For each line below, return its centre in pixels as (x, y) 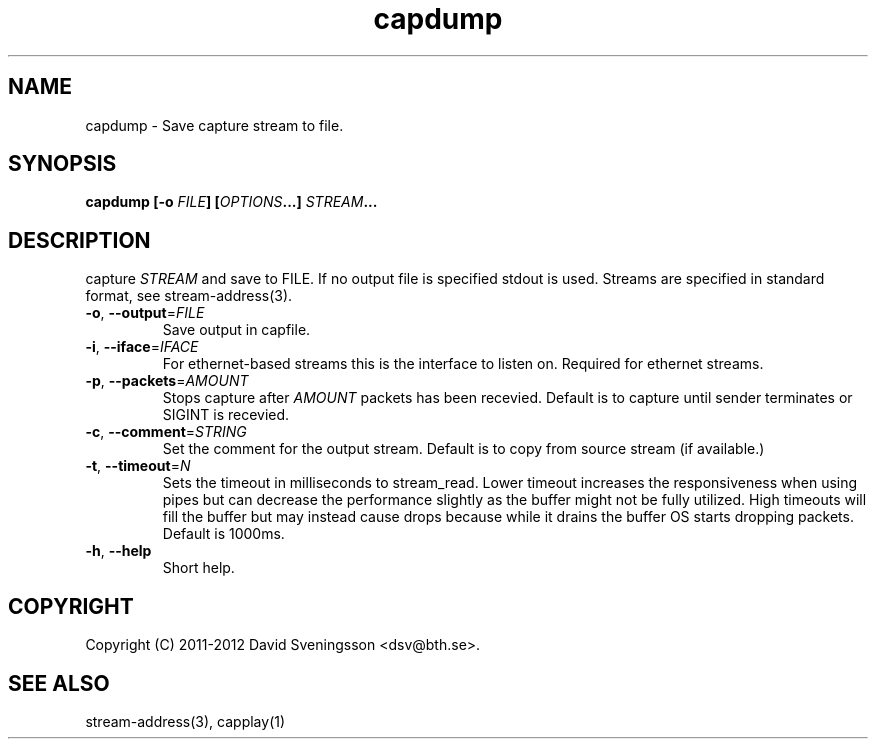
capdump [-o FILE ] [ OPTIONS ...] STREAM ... (231, 202)
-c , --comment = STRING (166, 432)
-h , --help (118, 551)
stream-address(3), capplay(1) (185, 721)
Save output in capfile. (236, 330)
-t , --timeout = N (138, 466)
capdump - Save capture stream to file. (214, 125)
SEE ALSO (59, 683)
